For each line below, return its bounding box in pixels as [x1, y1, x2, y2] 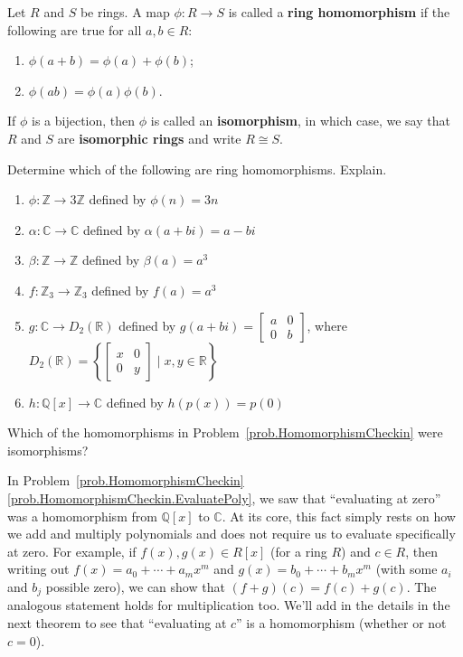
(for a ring [270, 541, 327, 560]
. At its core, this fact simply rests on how [222, 506, 456, 525]
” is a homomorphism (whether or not [236, 613, 447, 632]
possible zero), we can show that [45, 577, 225, 596]
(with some [375, 559, 438, 578]
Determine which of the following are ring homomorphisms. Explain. [7, 159, 387, 178]
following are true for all [7, 20, 142, 39]
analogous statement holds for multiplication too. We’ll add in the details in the [7, 596, 450, 615]
